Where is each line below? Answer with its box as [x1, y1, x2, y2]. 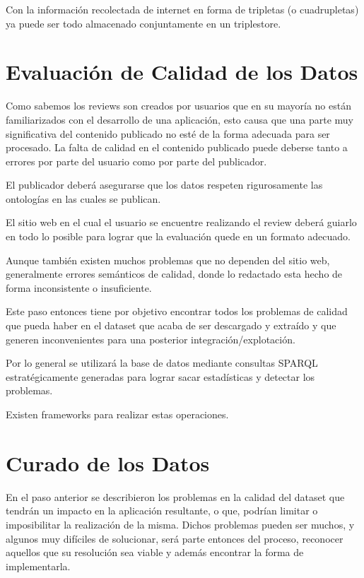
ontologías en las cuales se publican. [6, 191, 161, 206]
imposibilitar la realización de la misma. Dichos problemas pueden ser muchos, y [6, 517, 355, 531]
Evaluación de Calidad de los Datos [6, 57, 358, 86]
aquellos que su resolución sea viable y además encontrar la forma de [6, 545, 304, 560]
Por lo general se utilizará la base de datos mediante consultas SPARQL [6, 355, 318, 370]
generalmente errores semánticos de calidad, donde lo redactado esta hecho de [6, 266, 343, 281]
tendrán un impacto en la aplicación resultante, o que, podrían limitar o [6, 503, 318, 518]
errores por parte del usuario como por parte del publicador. [6, 153, 267, 168]
